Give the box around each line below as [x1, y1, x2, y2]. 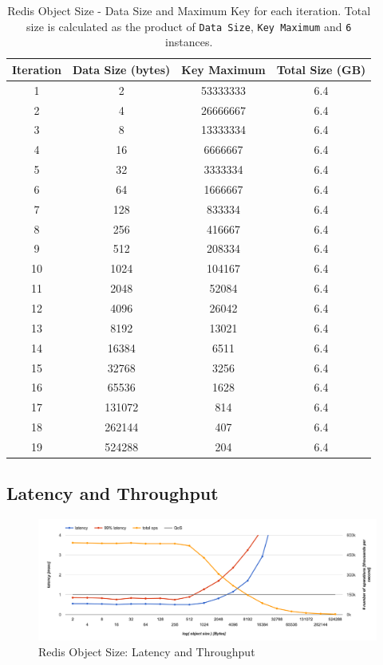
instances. [165, 33, 213, 50]
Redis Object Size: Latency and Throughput [38, 643, 255, 659]
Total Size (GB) [276, 61, 366, 77]
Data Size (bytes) [72, 61, 171, 77]
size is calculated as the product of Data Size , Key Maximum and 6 [26, 18, 352, 34]
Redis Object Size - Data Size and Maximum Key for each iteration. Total [7, 2, 371, 18]
